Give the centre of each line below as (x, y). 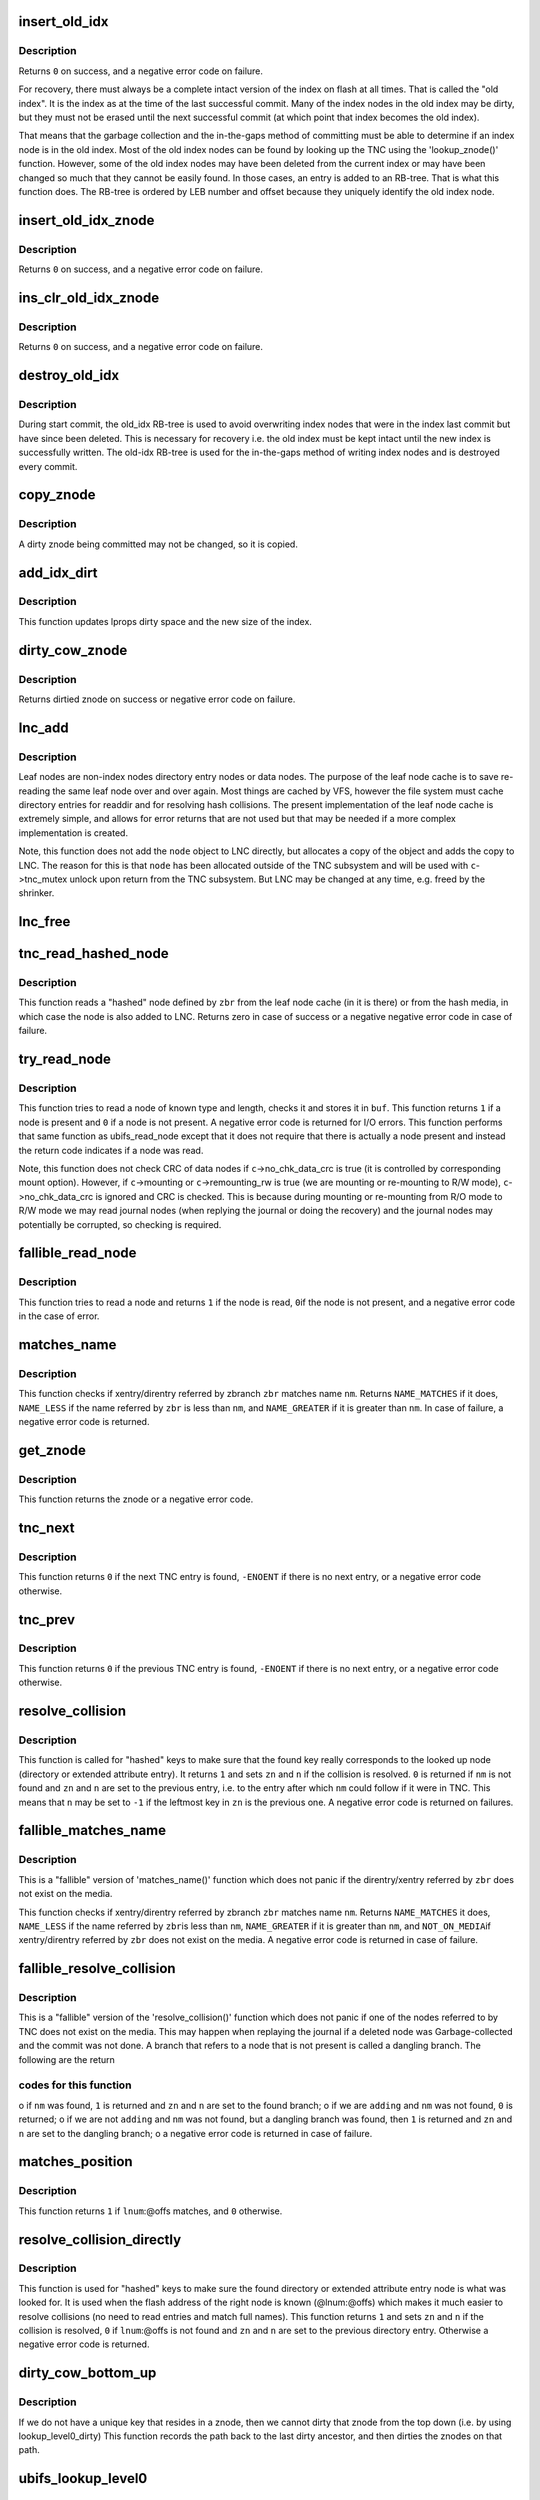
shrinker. (36, 893)
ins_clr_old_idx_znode (89, 297)
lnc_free (44, 921)
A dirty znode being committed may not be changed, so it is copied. (158, 544)
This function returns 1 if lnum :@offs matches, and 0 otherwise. (150, 2211)
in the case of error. (59, 1316)
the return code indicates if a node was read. (111, 1150)
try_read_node (65, 1059)
